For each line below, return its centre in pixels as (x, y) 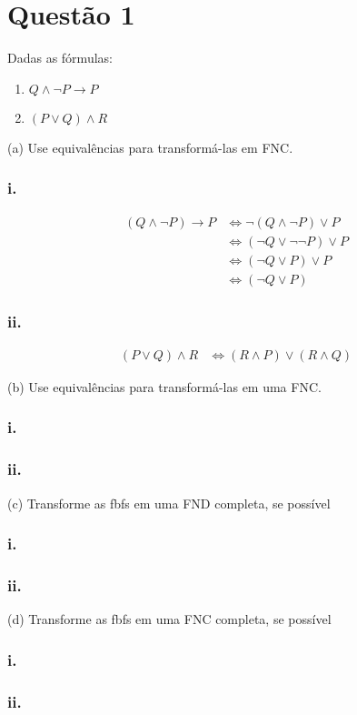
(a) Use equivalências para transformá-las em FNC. (150, 147)
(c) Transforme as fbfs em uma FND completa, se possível (169, 503)
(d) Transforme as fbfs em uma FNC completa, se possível (169, 619)
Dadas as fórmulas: (60, 58)
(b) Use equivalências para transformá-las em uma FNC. (164, 386)
